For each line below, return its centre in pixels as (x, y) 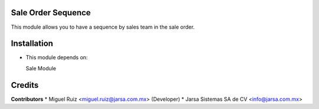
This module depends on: (57, 57)
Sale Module (41, 68)
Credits (25, 85)
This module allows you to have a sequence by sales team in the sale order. (103, 27)
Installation (32, 44)
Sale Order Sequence (51, 13)
